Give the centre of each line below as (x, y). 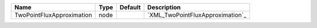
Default (130, 7)
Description (164, 7)
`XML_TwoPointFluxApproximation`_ (197, 15)
